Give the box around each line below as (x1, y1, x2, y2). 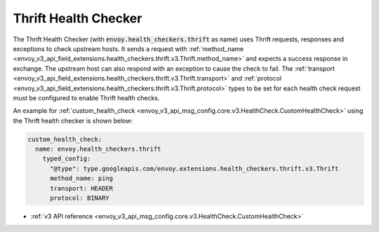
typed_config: (42, 155, 91, 163)
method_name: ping (50, 175, 114, 182)
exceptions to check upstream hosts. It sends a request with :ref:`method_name (13, 44, 244, 53)
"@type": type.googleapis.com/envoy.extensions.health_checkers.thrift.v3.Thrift (50, 165, 339, 172)
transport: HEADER (50, 184, 114, 192)
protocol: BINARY (50, 194, 110, 202)
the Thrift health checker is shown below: (13, 116, 133, 125)
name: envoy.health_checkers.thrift (35, 145, 161, 153)
